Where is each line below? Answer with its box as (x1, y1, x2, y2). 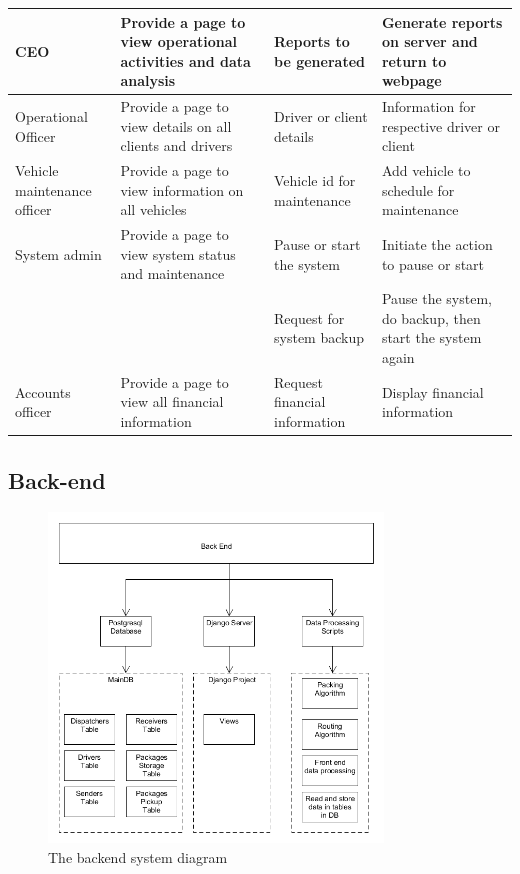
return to (381, 50, 447, 71)
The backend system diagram (48, 846, 228, 867)
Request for (274, 307, 345, 328)
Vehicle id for (274, 169, 356, 190)
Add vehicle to (381, 160, 471, 181)
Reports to (274, 31, 350, 52)
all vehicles (120, 199, 187, 220)
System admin (15, 243, 102, 264)
